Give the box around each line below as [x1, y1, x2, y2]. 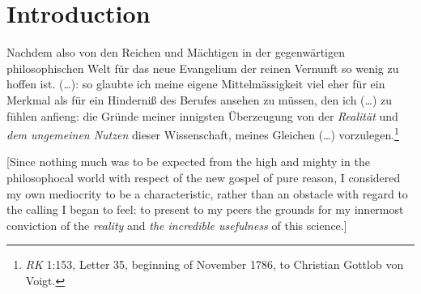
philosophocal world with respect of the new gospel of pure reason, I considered [6, 168, 401, 185]
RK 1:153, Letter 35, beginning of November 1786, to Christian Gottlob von [25, 256, 404, 273]
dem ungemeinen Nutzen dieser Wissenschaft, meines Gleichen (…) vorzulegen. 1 [6, 124, 399, 143]
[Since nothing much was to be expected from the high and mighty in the [6, 153, 370, 170]
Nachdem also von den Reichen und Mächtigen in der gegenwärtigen [6, 44, 345, 61]
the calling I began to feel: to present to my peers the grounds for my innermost [6, 201, 404, 218]
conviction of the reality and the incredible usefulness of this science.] [6, 216, 347, 233]
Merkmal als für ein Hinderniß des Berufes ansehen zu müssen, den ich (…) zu [6, 91, 393, 108]
